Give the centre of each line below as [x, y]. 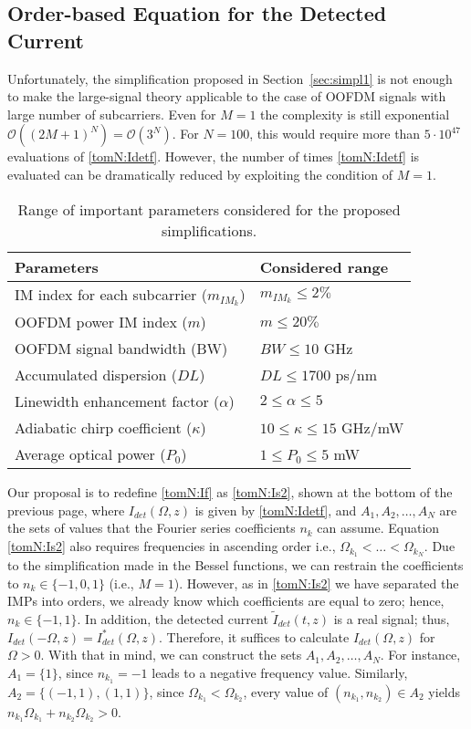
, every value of [286, 691]
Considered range [324, 266]
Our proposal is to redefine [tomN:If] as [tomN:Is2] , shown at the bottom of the [230, 492]
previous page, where [66, 510]
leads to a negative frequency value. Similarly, [280, 672]
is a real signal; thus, [392, 618]
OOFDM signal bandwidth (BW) [121, 349]
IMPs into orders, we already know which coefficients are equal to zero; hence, [226, 601]
